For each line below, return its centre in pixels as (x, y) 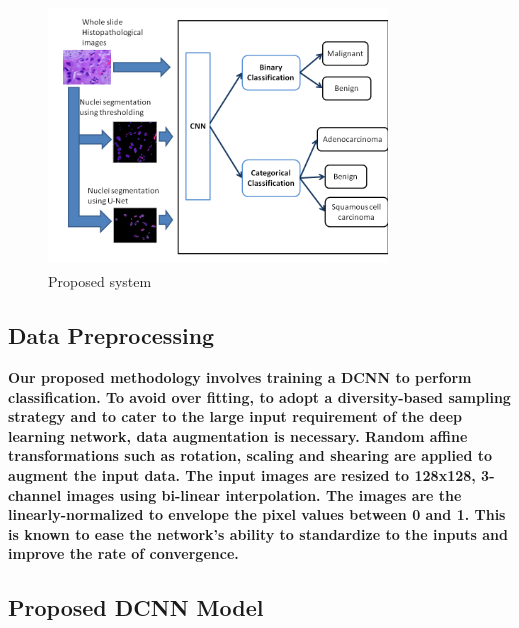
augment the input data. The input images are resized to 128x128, (242, 474)
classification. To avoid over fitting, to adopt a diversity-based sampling (259, 396)
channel (35, 494)
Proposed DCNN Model (136, 607)
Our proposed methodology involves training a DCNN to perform (240, 376)
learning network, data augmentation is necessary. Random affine (238, 435)
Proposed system (100, 281)
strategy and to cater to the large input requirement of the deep (235, 416)
